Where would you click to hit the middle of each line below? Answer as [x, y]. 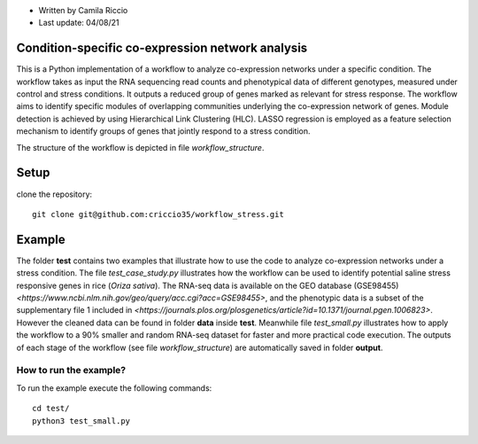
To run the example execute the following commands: [114, 388]
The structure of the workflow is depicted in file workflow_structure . [140, 147]
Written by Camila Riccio [83, 10]
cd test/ [51, 409]
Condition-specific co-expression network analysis [162, 48]
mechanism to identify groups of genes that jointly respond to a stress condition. [163, 131]
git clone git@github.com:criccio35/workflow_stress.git [158, 214]
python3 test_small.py [81, 421]
